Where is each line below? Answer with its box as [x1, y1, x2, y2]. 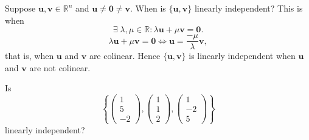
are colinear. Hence [89, 49, 161, 62]
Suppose [5, 2, 36, 14]
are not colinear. [29, 61, 91, 74]
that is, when [5, 49, 54, 62]
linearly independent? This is [194, 2, 303, 14]
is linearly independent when [189, 49, 296, 62]
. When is [130, 2, 166, 14]
